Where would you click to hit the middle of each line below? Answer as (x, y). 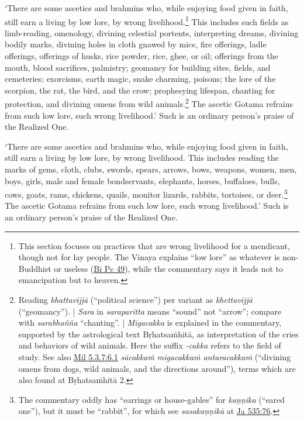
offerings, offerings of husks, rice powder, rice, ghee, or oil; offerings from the (141, 56)
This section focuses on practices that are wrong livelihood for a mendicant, (154, 245)
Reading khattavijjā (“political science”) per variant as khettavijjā (135, 300)
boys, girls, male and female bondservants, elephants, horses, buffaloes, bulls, (142, 180)
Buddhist (35, 268)
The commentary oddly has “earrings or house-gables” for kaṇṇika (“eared (152, 399)
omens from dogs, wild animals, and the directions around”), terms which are (157, 368)
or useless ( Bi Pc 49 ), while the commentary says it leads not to (169, 268)
